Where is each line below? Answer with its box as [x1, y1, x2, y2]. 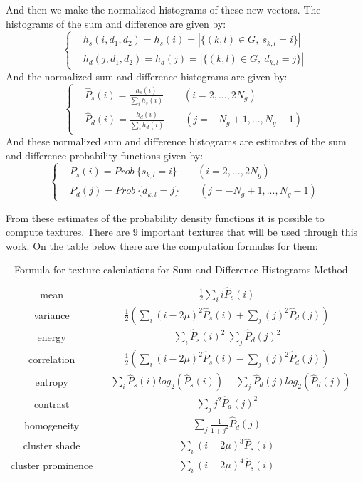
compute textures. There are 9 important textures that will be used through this [6, 224, 358, 239]
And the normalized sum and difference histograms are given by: [6, 68, 288, 83]
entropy [35, 374, 68, 389]
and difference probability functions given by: [6, 147, 204, 162]
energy [37, 330, 66, 345]
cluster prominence [11, 457, 93, 472]
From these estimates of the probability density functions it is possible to [6, 210, 325, 225]
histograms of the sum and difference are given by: [6, 16, 226, 31]
